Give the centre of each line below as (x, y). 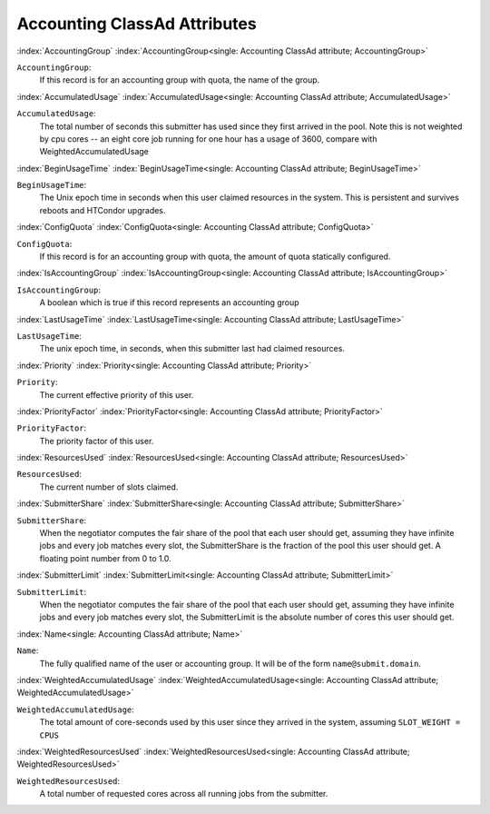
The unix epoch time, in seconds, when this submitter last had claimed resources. (192, 349)
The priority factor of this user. (97, 441)
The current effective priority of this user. (117, 394)
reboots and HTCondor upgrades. (103, 210)
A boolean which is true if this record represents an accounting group (169, 303)
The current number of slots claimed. (109, 487)
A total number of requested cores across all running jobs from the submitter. (184, 794)
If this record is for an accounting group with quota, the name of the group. (180, 80)
